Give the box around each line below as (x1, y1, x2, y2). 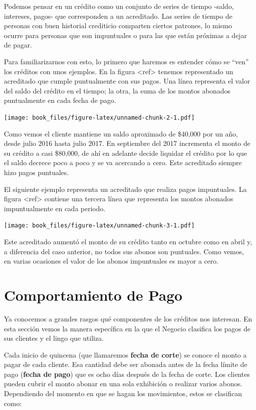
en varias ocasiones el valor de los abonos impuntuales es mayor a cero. (4, 256, 219, 266)
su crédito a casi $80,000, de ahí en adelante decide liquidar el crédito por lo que (4, 147, 247, 158)
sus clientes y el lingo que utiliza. (4, 333, 104, 343)
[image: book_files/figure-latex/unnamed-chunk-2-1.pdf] (4, 114, 195, 121)
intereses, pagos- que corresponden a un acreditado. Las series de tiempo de (4, 10, 232, 21)
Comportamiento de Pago (4, 284, 183, 305)
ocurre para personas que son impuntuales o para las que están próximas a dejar (4, 30, 247, 40)
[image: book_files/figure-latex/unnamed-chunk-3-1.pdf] (4, 222, 195, 229)
